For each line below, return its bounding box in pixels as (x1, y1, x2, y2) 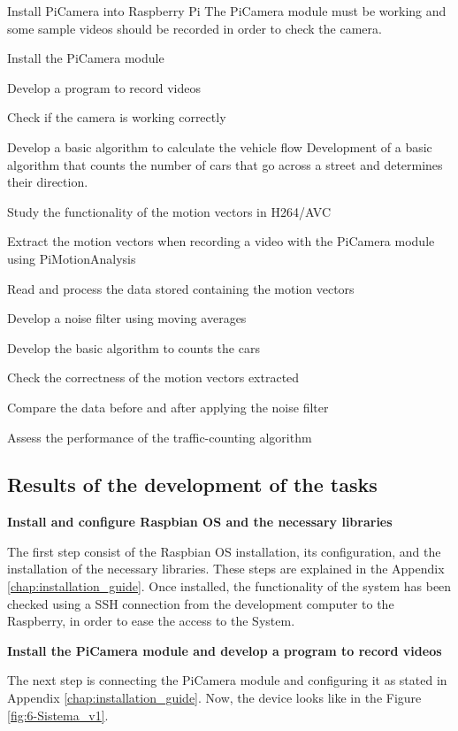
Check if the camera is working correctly (7, 108, 226, 127)
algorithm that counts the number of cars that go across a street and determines (7, 155, 443, 173)
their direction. (7, 173, 88, 191)
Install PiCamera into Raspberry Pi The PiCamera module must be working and (7, 2, 447, 19)
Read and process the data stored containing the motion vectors (7, 279, 355, 297)
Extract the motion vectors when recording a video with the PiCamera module (7, 232, 435, 250)
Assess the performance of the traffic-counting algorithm (7, 427, 312, 446)
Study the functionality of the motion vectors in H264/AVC (7, 202, 332, 220)
